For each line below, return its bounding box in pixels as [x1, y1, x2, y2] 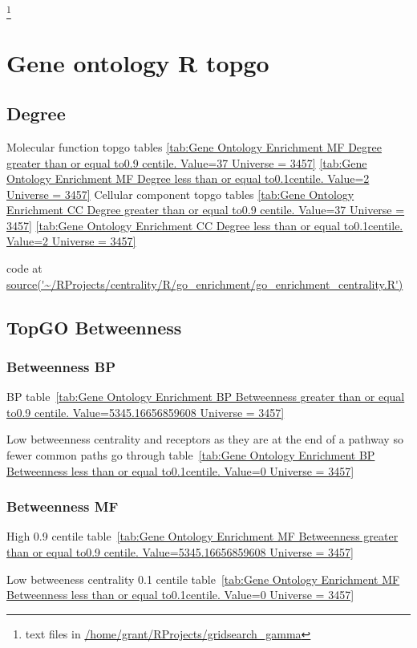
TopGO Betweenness [6, 314, 182, 339]
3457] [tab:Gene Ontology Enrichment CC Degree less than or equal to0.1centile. [6, 217, 403, 233]
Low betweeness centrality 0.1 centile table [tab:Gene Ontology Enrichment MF [6, 570, 400, 587]
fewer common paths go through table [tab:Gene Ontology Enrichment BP [6, 447, 375, 464]
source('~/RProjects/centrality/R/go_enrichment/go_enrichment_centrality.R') [6, 275, 403, 292]
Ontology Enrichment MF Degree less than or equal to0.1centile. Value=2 [6, 170, 370, 187]
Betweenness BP [6, 356, 115, 376]
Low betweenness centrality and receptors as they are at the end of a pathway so [6, 431, 403, 448]
